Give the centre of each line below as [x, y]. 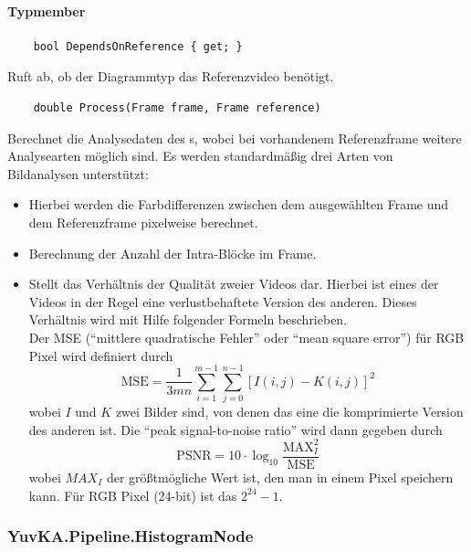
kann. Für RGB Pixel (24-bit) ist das [133, 495]
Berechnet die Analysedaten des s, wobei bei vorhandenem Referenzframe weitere [235, 138]
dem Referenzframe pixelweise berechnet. [143, 222]
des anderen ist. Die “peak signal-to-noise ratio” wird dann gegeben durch [235, 429]
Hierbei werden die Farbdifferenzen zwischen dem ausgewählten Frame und [239, 204]
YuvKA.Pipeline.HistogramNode [131, 536]
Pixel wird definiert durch [101, 355]
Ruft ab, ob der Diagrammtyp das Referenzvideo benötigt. [171, 76]
